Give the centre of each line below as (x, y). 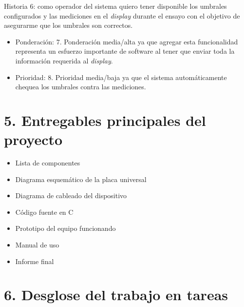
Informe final (35, 261)
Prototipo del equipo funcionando (66, 228)
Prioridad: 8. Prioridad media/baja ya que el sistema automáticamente (121, 77)
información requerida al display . (64, 60)
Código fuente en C (44, 212)
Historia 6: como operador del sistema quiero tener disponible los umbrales (115, 6)
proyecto (33, 139)
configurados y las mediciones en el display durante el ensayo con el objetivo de (122, 15)
